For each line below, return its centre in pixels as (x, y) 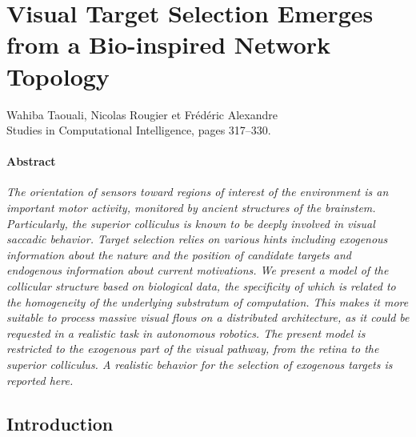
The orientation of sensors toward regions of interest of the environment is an (198, 192)
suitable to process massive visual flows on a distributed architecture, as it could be (208, 317)
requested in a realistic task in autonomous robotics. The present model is (186, 333)
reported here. (40, 380)
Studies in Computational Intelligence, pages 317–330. (139, 130)
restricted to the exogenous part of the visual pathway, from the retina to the (193, 349)
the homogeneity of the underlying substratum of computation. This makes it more (208, 301)
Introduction (60, 423)
